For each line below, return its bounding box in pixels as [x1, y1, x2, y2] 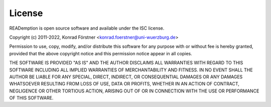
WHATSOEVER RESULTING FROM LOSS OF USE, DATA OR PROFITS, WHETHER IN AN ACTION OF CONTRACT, [9, 81, 239, 87]
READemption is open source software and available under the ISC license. [9, 25, 165, 31]
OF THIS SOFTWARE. [9, 95, 54, 101]
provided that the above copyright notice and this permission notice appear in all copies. [9, 50, 193, 56]
